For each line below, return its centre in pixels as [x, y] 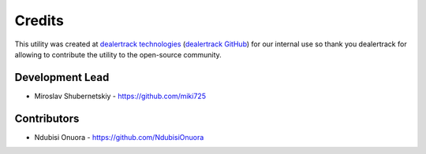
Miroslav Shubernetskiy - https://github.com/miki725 [120, 96]
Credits [39, 20]
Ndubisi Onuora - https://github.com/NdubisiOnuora [119, 137]
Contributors [47, 118]
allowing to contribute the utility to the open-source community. [118, 54]
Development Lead [62, 77]
